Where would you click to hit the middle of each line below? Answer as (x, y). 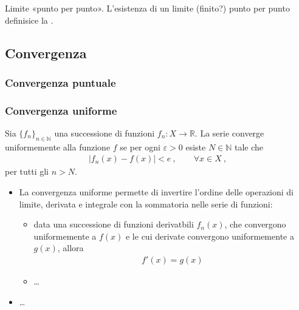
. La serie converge (229, 133)
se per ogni (140, 147)
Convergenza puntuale (60, 82)
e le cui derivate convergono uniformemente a (210, 236)
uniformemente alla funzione (58, 147)
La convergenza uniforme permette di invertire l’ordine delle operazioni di (156, 192)
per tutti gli (27, 171)
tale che (249, 147)
